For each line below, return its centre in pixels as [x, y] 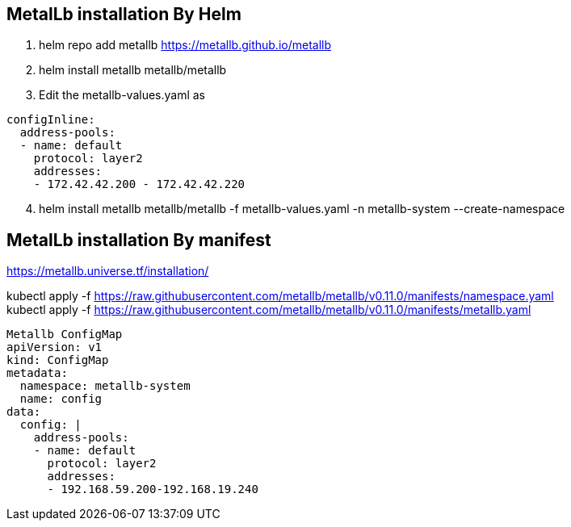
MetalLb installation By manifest [139, 240]
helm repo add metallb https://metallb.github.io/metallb [185, 45]
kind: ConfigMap [58, 360]
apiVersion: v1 [55, 347]
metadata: [37, 373]
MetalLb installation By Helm [124, 14]
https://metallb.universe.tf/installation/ [108, 271]
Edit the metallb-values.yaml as [122, 95]
